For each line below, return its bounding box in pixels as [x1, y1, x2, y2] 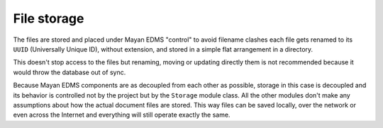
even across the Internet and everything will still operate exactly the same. [13, 110, 231, 120]
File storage [13, 11, 84, 26]
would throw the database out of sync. [13, 68, 126, 76]
